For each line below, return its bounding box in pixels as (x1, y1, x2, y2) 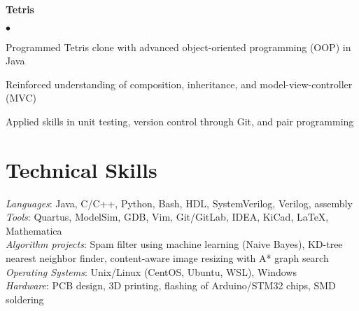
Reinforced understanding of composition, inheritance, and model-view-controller (6, 76, 353, 91)
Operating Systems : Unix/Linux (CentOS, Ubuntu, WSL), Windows (6, 264, 297, 279)
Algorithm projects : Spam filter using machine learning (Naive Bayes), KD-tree (6, 237, 343, 251)
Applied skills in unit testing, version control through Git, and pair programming (6, 113, 354, 128)
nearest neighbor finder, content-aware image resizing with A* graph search (6, 251, 329, 265)
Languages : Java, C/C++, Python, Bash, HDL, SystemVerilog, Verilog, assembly (6, 195, 353, 210)
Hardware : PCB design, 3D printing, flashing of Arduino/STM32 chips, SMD (6, 278, 336, 293)
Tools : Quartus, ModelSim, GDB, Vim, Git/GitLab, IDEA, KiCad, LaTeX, (6, 209, 329, 224)
